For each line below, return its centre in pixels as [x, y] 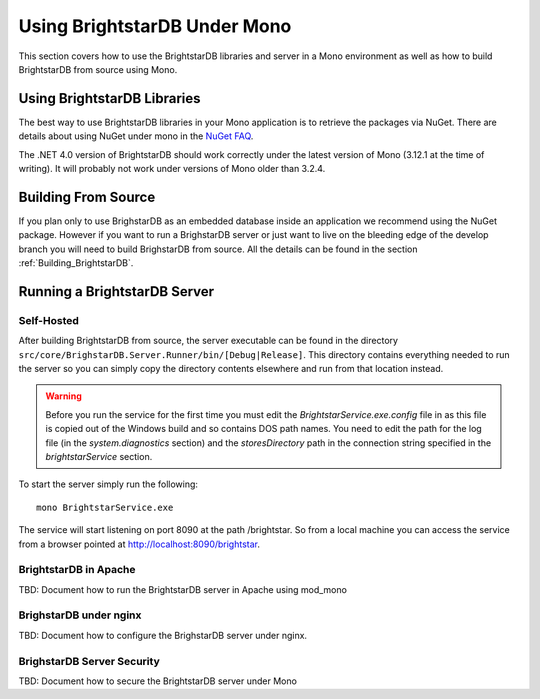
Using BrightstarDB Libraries [109, 98]
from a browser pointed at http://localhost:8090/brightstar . [139, 544]
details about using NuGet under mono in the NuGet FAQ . [136, 136]
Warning [63, 396]
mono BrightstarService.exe [105, 507]
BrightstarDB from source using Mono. [98, 69]
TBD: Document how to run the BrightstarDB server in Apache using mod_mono [182, 589]
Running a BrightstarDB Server [116, 291]
